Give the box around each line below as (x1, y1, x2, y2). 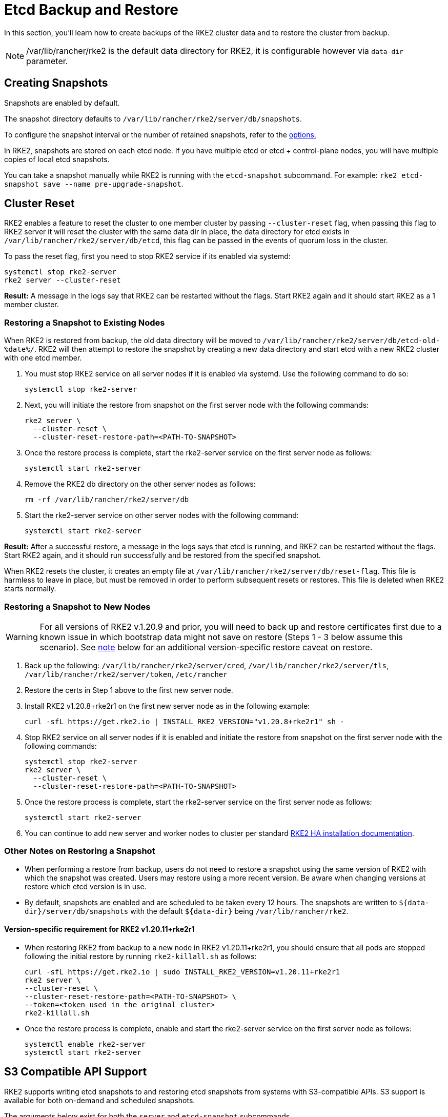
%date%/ (4, 345, 35, 354)
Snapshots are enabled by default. (4, 98, 120, 107)
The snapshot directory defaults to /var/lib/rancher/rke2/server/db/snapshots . (4, 114, 302, 123)
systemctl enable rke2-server (25, 1040, 146, 1048)
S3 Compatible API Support (4, 1065, 147, 1079)
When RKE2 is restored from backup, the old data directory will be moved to (4, 336, 261, 345)
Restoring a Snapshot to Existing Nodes (4, 317, 165, 328)
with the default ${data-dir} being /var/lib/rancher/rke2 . (130, 906, 349, 915)
